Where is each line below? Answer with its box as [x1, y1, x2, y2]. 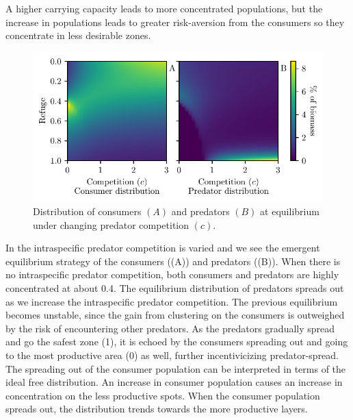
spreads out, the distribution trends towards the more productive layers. [5, 402, 308, 416]
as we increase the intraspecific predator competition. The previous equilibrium [5, 294, 338, 308]
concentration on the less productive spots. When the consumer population [5, 388, 320, 402]
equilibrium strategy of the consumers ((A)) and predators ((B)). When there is [5, 254, 341, 268]
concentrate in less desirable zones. [5, 28, 151, 42]
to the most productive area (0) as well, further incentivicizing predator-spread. [5, 348, 339, 362]
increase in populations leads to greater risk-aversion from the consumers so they [5, 14, 345, 29]
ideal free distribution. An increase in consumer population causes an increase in [5, 375, 343, 389]
